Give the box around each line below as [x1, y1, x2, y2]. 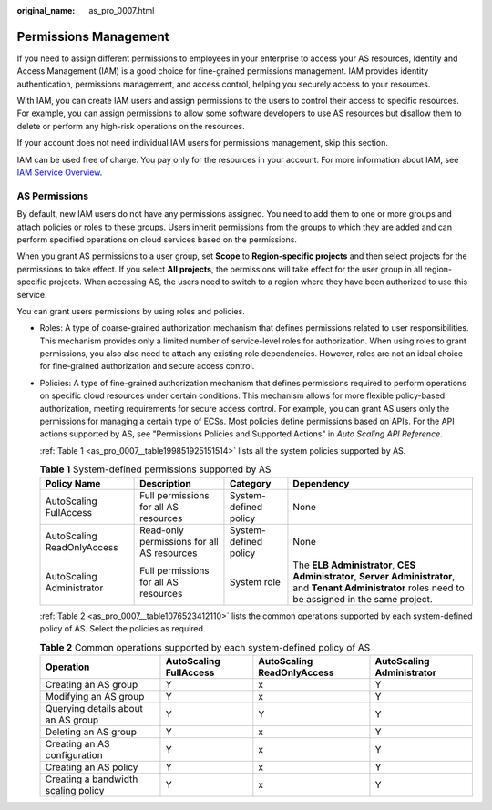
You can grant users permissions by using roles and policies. [16, 305, 245, 316]
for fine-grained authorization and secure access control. [39, 361, 255, 372]
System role [229, 575, 282, 588]
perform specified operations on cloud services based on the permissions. [16, 233, 298, 245]
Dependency [292, 477, 350, 489]
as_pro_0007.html [88, 5, 155, 15]
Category [229, 477, 272, 489]
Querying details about [45, 702, 143, 714]
